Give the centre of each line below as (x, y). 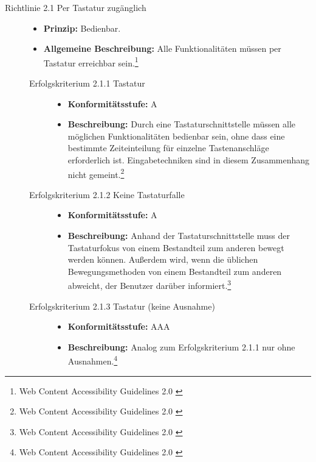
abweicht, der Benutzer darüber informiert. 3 (149, 285)
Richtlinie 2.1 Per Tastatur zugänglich (76, 7)
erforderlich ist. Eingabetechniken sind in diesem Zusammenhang (189, 160)
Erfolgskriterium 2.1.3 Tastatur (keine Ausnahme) (122, 306)
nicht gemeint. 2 (96, 173)
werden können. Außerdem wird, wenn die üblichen (163, 259)
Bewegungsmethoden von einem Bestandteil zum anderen (175, 271)
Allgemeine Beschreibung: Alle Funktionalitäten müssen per (162, 48)
